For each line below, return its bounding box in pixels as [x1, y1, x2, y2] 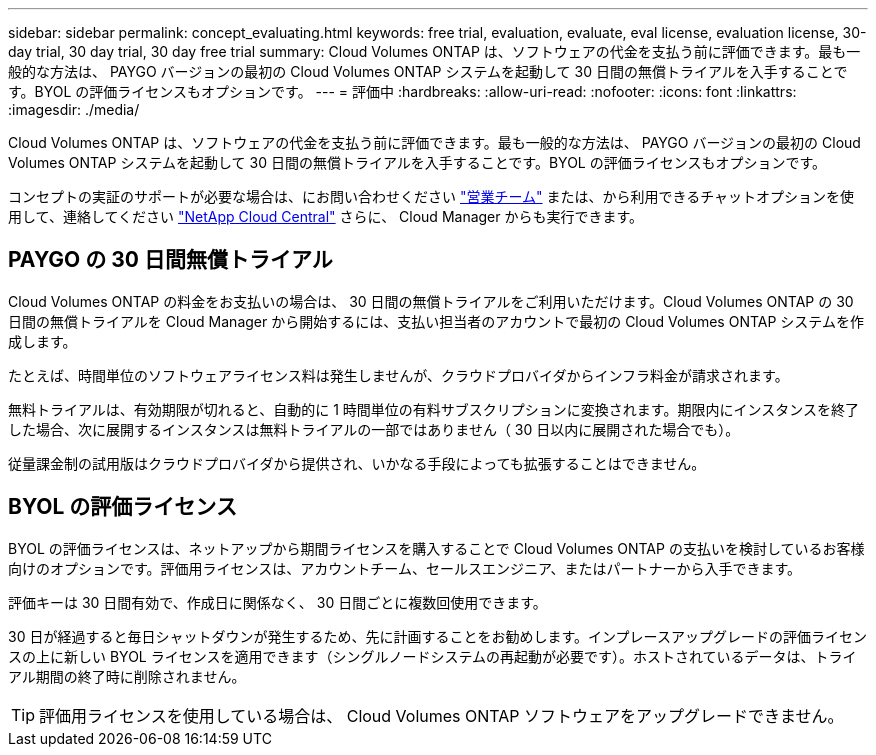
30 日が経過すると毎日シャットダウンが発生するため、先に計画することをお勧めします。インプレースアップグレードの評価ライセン [8, 627, 867, 645]
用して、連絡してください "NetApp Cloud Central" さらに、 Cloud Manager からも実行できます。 [8, 208, 644, 225]
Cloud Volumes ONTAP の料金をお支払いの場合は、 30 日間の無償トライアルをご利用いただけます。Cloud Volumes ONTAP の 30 [8, 292, 854, 310]
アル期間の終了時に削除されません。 [8, 667, 246, 685]
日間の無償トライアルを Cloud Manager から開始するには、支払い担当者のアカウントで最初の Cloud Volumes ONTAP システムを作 [8, 312, 864, 330]
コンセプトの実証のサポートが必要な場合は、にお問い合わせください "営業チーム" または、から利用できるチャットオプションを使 [8, 188, 855, 205]
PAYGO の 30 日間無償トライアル [8, 247, 333, 273]
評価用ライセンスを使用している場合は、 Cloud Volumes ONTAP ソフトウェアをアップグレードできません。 [39, 705, 844, 726]
